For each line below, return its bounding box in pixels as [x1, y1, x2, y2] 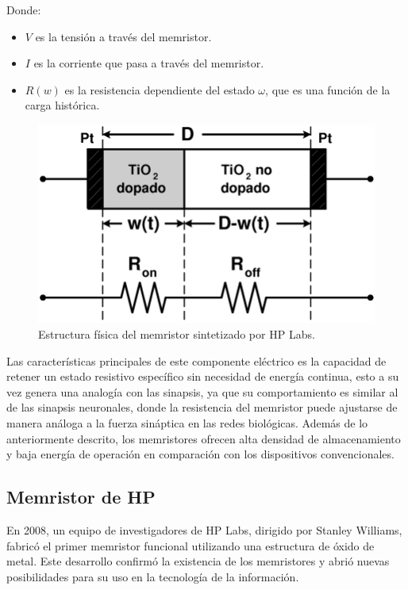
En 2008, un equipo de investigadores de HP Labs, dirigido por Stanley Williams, [6, 521, 402, 538]
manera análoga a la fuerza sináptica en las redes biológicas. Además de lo [6, 414, 368, 431]
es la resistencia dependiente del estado [64, 81, 255, 98]
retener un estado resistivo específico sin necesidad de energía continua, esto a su [6, 368, 399, 385]
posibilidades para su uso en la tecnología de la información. [6, 568, 299, 584]
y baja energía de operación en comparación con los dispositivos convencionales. [6, 446, 395, 462]
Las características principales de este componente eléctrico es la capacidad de [6, 352, 387, 369]
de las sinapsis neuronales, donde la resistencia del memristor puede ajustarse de [6, 399, 398, 416]
